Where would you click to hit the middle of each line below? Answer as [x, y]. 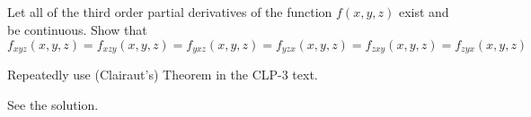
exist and [424, 12]
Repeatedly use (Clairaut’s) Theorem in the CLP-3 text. [163, 75]
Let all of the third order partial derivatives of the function [170, 12]
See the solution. [53, 104]
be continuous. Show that [77, 29]
